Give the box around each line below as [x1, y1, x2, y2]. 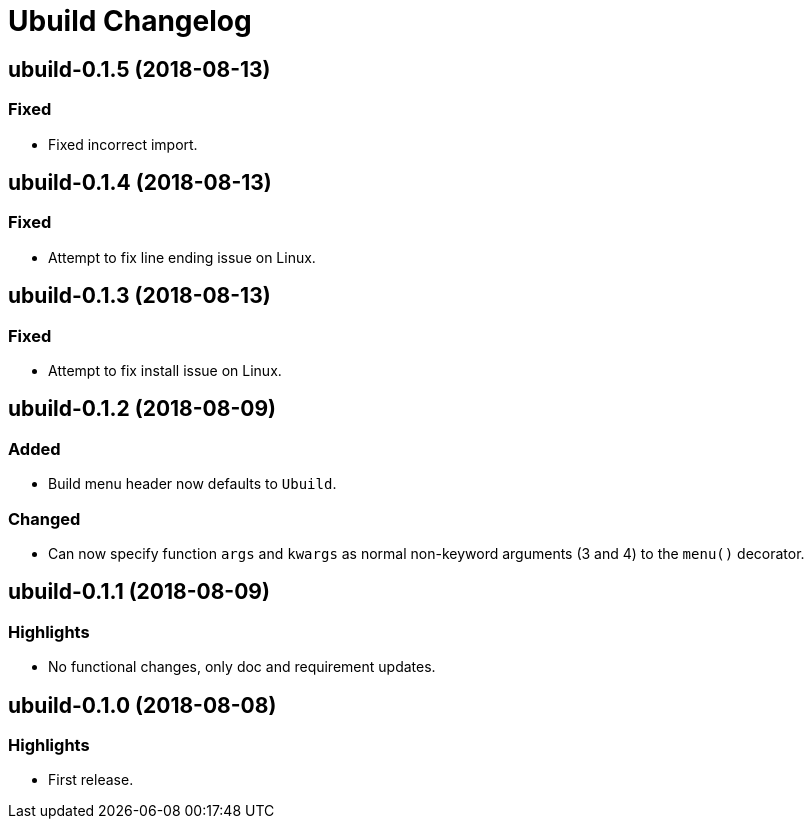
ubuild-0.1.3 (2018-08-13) [8, 283, 271, 309]
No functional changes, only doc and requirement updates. [48, 658, 436, 676]
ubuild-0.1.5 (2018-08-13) [8, 56, 271, 82]
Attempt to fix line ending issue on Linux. [48, 248, 316, 266]
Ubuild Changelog [8, 4, 252, 38]
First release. [48, 771, 134, 789]
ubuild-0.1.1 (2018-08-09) [8, 579, 270, 605]
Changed [8, 508, 81, 529]
